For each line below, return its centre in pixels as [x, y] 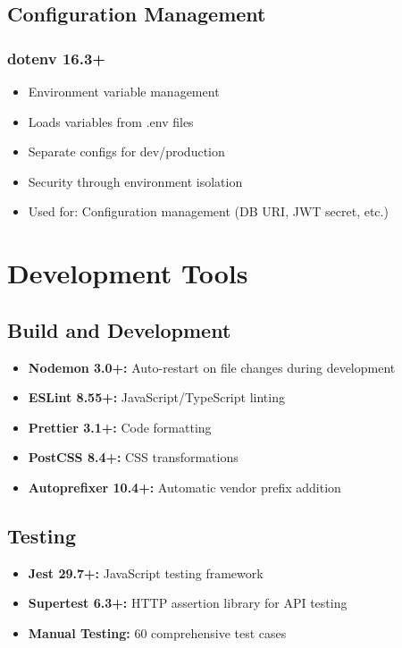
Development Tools [128, 273]
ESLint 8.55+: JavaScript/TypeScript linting [156, 397]
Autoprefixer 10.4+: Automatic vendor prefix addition [184, 487]
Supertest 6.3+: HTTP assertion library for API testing [188, 603]
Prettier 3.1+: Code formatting [120, 427]
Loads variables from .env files [111, 121]
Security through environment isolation [135, 181]
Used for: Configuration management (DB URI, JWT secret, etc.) [208, 211]
